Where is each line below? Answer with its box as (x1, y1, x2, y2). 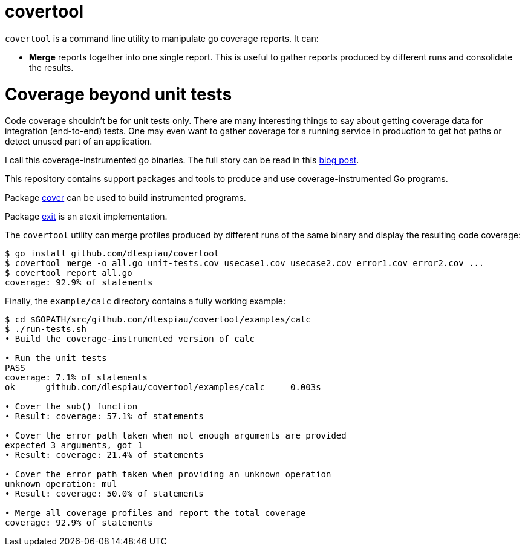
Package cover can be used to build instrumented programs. (5, 192, 246, 203)
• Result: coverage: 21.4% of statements (5, 450, 204, 460)
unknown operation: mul (5, 479, 117, 489)
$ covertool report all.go (5, 268, 132, 278)
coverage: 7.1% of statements (5, 373, 148, 383)
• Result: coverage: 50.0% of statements (5, 489, 204, 499)
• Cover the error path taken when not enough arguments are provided (5, 431, 347, 441)
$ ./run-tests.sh (5, 324, 86, 334)
